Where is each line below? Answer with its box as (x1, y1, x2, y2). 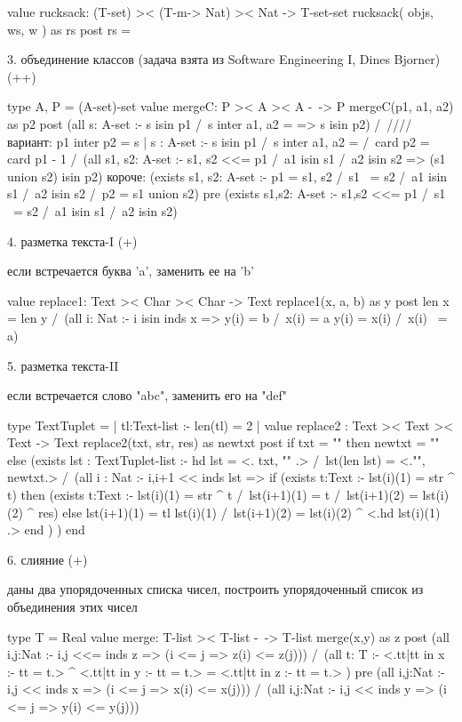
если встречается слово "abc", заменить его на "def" (7, 386, 288, 405)
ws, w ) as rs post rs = (7, 20, 131, 38)
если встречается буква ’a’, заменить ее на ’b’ (7, 261, 254, 280)
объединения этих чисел (7, 598, 138, 616)
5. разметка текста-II (7, 356, 119, 374)
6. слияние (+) (7, 550, 88, 568)
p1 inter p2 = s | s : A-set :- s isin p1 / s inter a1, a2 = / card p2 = (56, 132, 430, 150)
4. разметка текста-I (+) (7, 231, 138, 250)
